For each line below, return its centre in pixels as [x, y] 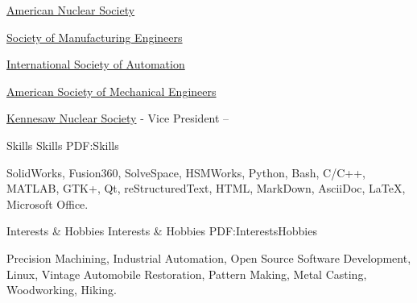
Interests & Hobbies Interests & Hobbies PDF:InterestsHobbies [162, 231]
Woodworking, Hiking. [62, 290]
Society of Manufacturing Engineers [95, 37]
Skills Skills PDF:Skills [63, 145]
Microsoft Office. [47, 203]
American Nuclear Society [71, 10]
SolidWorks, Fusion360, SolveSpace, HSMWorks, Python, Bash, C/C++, [186, 172]
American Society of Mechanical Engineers [111, 91]
